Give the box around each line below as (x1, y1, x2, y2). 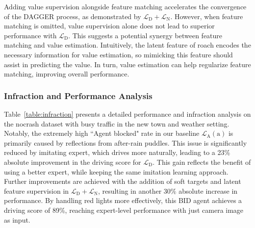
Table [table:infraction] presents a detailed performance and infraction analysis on (4, 108, 251, 119)
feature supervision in (4, 185, 69, 196)
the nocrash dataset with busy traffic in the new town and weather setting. (4, 118, 229, 128)
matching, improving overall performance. (4, 69, 129, 79)
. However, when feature (170, 11, 243, 21)
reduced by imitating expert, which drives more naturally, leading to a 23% (4, 147, 230, 157)
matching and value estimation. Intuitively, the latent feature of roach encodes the (4, 40, 251, 50)
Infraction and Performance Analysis (4, 89, 153, 101)
